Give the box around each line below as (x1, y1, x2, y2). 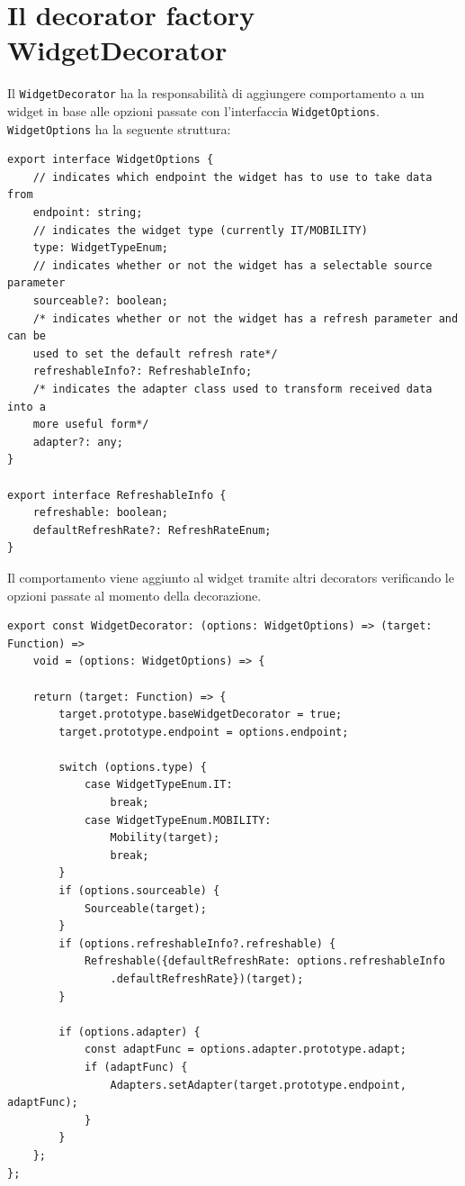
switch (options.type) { (58, 760, 207, 774)
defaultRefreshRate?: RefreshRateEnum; (32, 523, 272, 537)
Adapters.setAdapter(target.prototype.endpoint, (110, 1078, 407, 1091)
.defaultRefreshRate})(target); (110, 973, 304, 985)
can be (7, 330, 46, 343)
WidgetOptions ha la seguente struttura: (7, 119, 231, 138)
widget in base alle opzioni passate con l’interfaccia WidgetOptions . (7, 101, 380, 120)
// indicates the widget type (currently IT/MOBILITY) (32, 223, 368, 237)
